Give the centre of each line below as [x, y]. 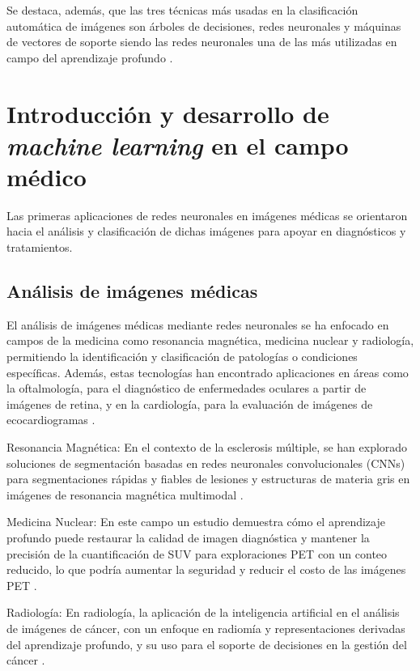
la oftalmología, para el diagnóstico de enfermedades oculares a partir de [187, 388]
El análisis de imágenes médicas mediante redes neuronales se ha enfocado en [198, 324]
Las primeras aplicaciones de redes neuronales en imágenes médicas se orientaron [207, 215]
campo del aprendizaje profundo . [90, 57]
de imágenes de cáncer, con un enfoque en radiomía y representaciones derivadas [206, 628]
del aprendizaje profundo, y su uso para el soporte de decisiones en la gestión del [207, 644]
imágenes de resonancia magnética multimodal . [125, 494]
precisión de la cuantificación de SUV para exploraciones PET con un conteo [197, 553]
